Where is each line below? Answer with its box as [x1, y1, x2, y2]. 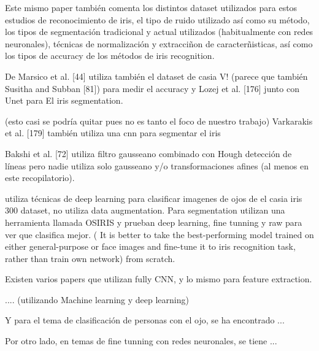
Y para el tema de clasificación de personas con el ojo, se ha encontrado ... [5, 314, 285, 326]
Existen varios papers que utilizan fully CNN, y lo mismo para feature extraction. [5, 272, 312, 285]
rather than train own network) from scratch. [5, 252, 175, 264]
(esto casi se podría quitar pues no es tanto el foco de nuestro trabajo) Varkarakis [5, 114, 313, 127]
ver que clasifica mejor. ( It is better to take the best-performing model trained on [5, 228, 314, 241]
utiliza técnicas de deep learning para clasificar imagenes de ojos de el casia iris [5, 191, 302, 204]
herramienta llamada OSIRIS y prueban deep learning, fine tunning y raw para [5, 215, 302, 228]
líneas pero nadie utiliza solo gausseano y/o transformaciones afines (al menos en [5, 159, 309, 172]
